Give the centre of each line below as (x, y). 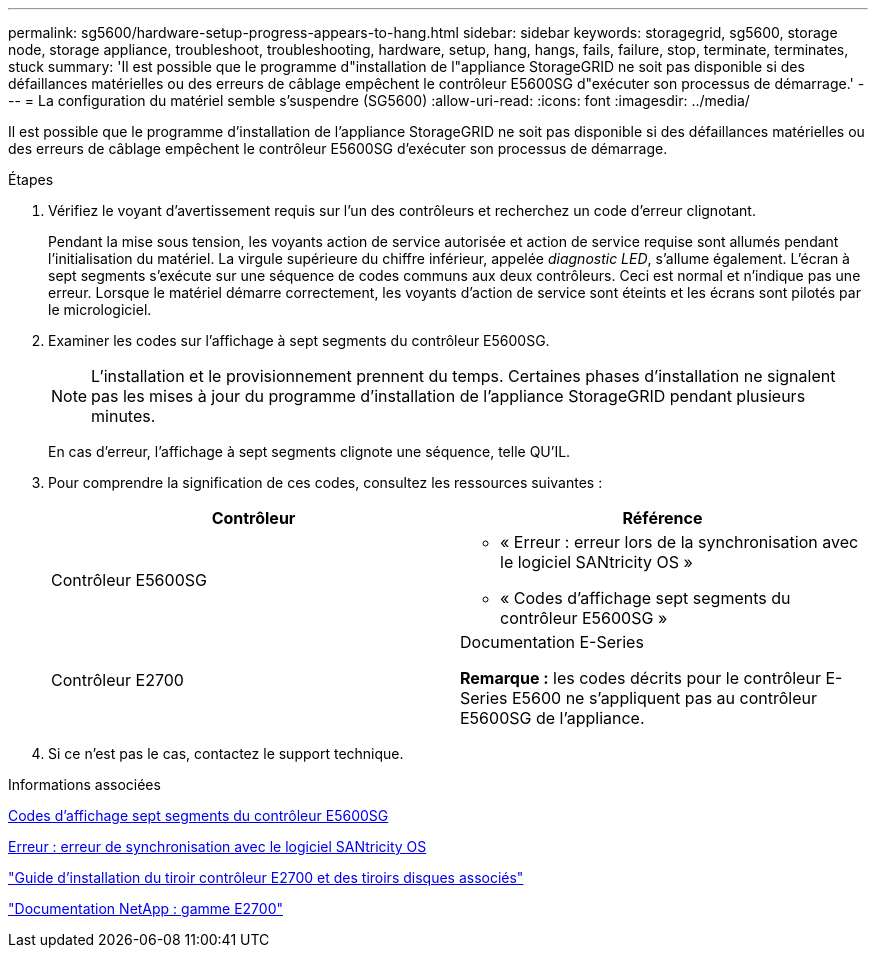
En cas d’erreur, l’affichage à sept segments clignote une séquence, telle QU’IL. (309, 451)
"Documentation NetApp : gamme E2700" (145, 908)
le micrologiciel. (100, 309)
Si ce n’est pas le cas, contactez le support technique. (226, 753)
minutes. (123, 416)
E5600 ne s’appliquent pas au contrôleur (664, 698)
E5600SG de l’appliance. (552, 718)
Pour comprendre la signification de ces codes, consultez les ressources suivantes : (325, 482)
